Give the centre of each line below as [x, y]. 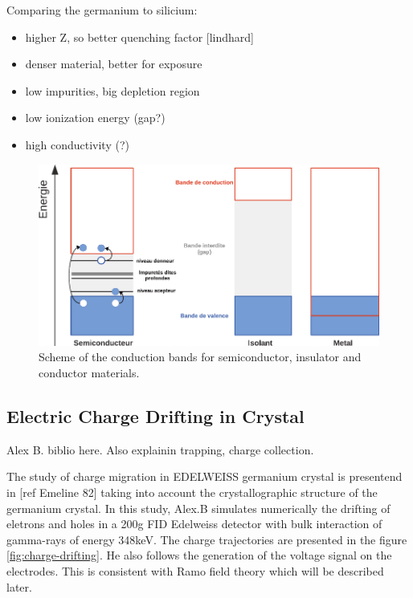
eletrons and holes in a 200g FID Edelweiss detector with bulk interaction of [194, 524]
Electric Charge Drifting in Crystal [155, 415]
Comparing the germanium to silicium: [102, 10]
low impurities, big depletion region [112, 90]
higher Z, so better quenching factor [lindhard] [139, 37]
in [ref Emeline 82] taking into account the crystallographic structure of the [192, 492]
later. [19, 586]
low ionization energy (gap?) [95, 118]
